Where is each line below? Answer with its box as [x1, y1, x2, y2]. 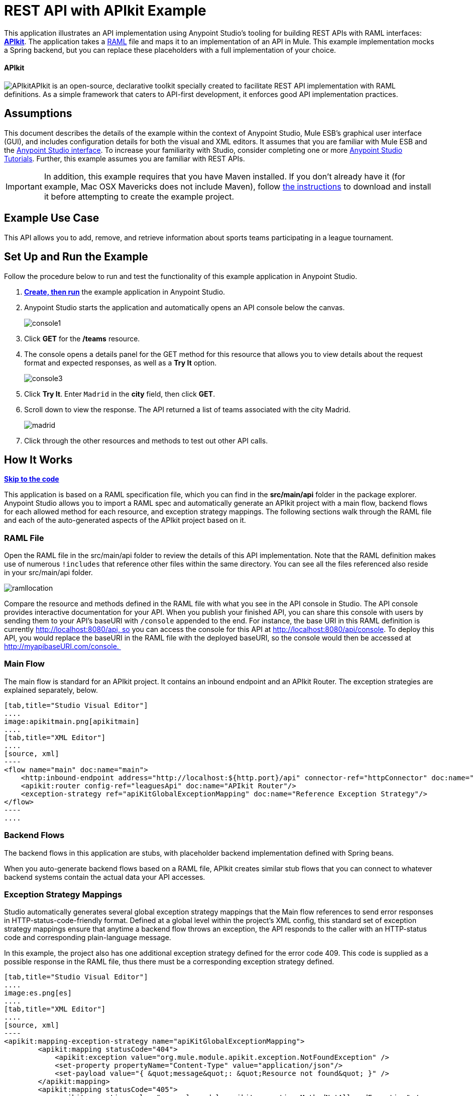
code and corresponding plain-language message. [4, 933, 171, 942]
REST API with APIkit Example [4, 2, 206, 19]
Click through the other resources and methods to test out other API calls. [24, 436, 268, 445]
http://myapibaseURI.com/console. [4, 642, 119, 651]
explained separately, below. [4, 685, 98, 694]
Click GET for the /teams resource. [24, 334, 140, 343]
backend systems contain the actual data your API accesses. [4, 872, 205, 881]
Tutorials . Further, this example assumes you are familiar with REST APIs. [4, 154, 245, 163]
